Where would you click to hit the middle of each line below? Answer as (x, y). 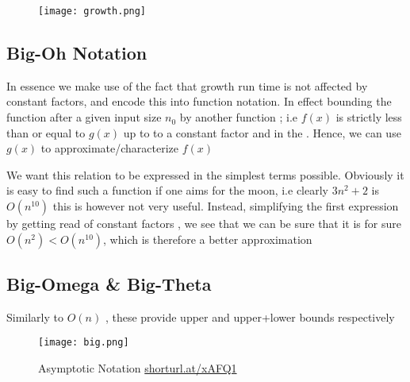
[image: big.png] (84, 343)
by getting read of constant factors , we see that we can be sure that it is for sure (204, 224)
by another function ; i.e (239, 117)
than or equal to (46, 132)
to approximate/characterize (109, 148)
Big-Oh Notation (77, 53)
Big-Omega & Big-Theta (109, 284)
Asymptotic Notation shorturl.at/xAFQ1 (138, 368)
